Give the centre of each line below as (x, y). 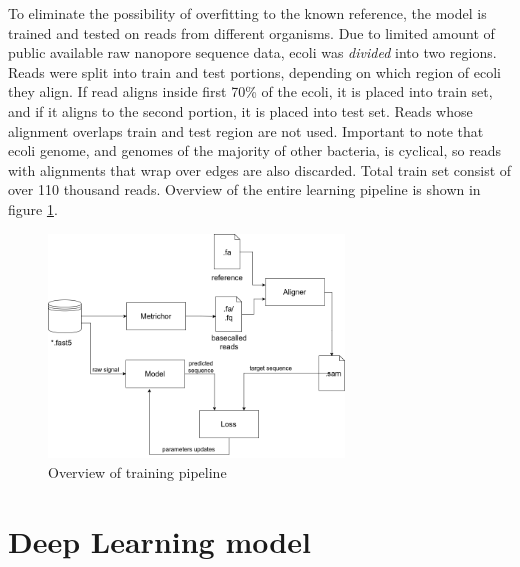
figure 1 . (33, 208)
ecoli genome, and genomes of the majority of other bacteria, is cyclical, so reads (255, 150)
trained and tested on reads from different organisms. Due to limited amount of (251, 32)
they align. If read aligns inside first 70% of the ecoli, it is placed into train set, (250, 91)
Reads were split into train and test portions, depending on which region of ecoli (255, 71)
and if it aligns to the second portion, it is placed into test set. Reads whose (240, 110)
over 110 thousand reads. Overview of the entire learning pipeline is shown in (244, 189)
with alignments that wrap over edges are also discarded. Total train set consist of (260, 169)
